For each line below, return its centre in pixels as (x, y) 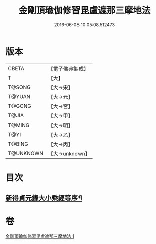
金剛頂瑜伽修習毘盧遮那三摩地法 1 (40, 236)
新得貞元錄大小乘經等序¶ (44, 198)
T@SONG (19, 87)
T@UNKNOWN (26, 153)
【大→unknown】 (69, 153)
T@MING (19, 125)
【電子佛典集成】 (68, 69)
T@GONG (19, 106)
